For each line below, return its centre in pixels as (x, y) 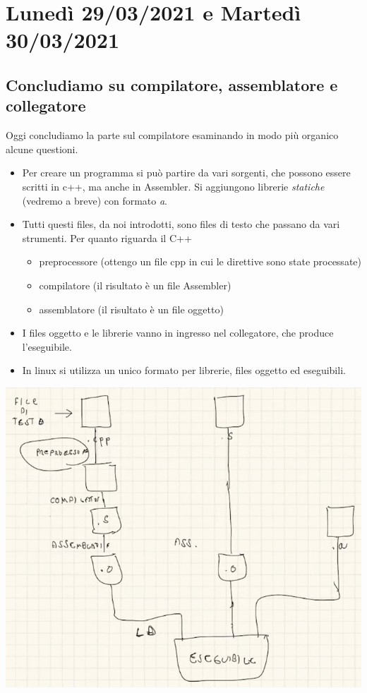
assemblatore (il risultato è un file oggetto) (131, 309)
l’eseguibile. (47, 346)
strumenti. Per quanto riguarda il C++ (107, 237)
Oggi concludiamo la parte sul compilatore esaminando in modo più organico (172, 135)
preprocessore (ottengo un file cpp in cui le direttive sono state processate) (200, 261)
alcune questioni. (42, 149)
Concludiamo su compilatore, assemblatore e (172, 84)
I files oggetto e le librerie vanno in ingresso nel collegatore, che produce (178, 333)
